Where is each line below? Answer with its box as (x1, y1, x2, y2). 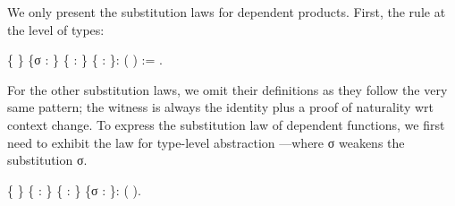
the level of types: (7, 20, 105, 39)
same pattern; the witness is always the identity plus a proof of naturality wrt (7, 98, 434, 116)
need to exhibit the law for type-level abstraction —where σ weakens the (7, 133, 405, 151)
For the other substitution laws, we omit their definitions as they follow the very (7, 80, 448, 99)
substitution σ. (7, 150, 88, 169)
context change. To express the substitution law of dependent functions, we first (7, 115, 445, 133)
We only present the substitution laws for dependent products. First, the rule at (7, 3, 446, 21)
